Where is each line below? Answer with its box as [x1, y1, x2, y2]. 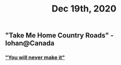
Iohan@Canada [5, 39, 54, 47]
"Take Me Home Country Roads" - [5, 31, 114, 40]
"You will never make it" [5, 54, 65, 61]
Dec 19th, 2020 [51, 3, 116, 14]
